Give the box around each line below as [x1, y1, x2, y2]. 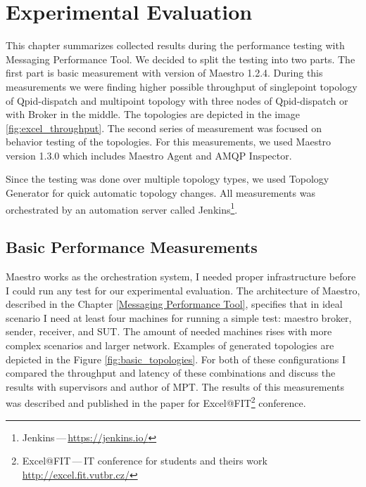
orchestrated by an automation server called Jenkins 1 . [6, 200, 238, 216]
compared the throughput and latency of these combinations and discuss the [6, 365, 336, 380]
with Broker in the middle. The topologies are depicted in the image [6, 107, 301, 122]
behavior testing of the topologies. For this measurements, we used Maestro [6, 134, 332, 149]
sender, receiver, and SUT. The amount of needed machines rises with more [6, 324, 332, 339]
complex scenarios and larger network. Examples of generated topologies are [6, 338, 334, 353]
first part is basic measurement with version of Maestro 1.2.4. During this [6, 65, 323, 80]
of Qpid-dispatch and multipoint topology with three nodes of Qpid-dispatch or [6, 93, 348, 108]
